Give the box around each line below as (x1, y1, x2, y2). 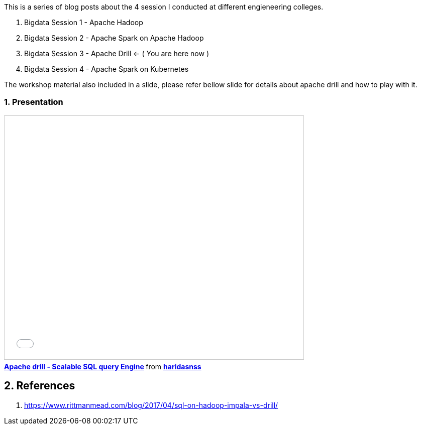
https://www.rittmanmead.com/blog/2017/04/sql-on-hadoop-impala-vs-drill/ (24, 400, 278, 409)
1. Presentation (4, 97, 63, 107)
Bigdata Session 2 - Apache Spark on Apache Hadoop (24, 34, 204, 42)
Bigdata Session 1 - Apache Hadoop (24, 18, 143, 27)
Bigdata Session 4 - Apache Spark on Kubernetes (24, 65, 189, 73)
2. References (4, 379, 75, 392)
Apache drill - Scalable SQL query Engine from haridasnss (4, 362, 201, 371)
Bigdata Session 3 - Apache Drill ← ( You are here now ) (24, 49, 209, 58)
